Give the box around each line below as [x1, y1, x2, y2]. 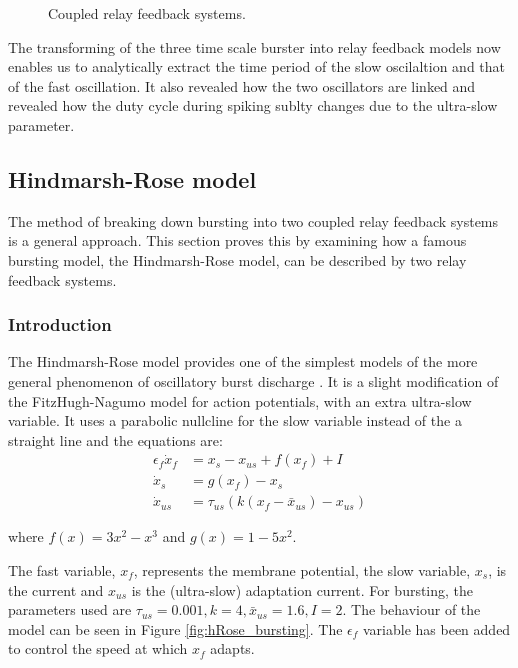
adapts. [210, 638, 255, 659]
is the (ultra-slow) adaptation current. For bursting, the [131, 579, 474, 600]
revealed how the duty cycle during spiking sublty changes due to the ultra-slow [8, 95, 498, 116]
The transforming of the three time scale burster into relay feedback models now [8, 36, 501, 57]
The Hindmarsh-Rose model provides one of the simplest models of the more [8, 351, 478, 372]
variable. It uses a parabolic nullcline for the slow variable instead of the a [8, 410, 462, 431]
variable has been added [363, 618, 511, 639]
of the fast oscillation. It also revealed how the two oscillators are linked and [8, 75, 476, 96]
